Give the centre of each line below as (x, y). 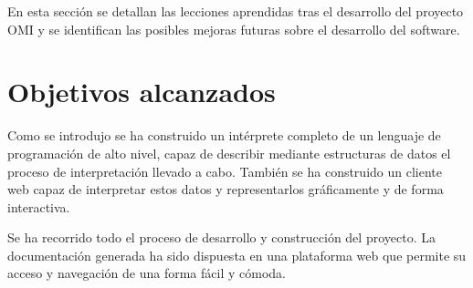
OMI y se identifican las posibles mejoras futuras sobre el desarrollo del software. (234, 29)
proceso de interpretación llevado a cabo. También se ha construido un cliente (225, 171)
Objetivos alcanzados (142, 92)
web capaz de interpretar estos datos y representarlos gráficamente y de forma (226, 189)
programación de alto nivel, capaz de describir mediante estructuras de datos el (229, 153)
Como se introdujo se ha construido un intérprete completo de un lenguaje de (224, 135)
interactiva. (39, 206)
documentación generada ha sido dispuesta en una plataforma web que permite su (237, 255)
